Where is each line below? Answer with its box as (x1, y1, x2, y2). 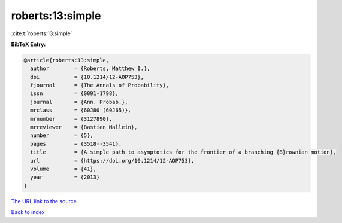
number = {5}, (30, 132, 94, 139)
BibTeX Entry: (11, 41, 46, 48)
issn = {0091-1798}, (30, 90, 119, 97)
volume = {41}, (30, 166, 97, 172)
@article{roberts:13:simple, (23, 57, 110, 63)
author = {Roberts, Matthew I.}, (30, 65, 150, 72)
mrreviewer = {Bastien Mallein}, (30, 124, 138, 131)
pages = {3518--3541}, (30, 140, 122, 147)
